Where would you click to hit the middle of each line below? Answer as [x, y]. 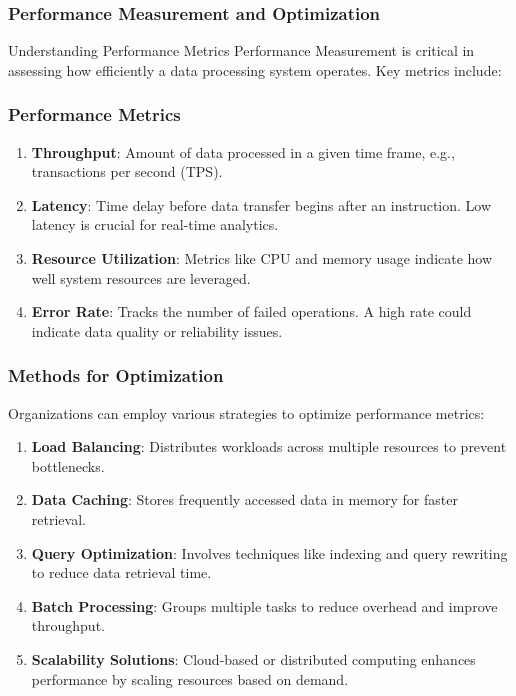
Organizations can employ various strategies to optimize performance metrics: [246, 412]
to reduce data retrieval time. [121, 572]
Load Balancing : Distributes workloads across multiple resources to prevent [269, 446]
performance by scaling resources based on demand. [190, 678]
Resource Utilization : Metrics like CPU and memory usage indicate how [262, 258]
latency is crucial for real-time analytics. [155, 224]
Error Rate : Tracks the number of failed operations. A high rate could [251, 311]
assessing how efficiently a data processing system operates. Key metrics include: [255, 69]
